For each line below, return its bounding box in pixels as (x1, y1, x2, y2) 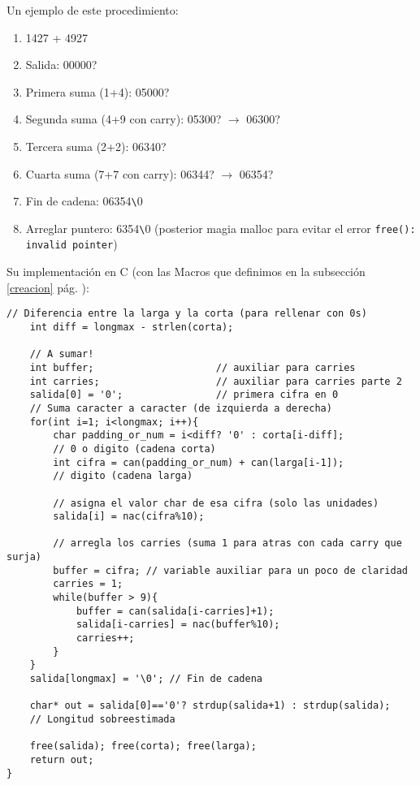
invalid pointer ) (25, 235, 118, 252)
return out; (29, 753, 94, 766)
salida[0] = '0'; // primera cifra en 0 (29, 389, 339, 401)
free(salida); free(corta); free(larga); (29, 740, 257, 753)
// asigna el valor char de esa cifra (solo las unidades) (53, 497, 379, 509)
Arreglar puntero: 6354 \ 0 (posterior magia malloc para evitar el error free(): (25, 219, 416, 236)
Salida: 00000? (25, 56, 97, 73)
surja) (6, 551, 41, 563)
